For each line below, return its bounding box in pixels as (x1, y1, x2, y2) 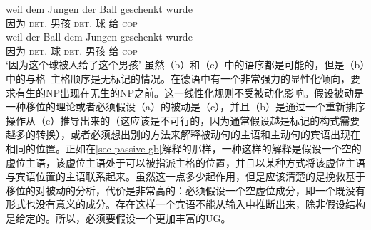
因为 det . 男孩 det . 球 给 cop (6, 15, 138, 30)
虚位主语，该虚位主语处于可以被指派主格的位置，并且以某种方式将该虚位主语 (6, 155, 365, 169)
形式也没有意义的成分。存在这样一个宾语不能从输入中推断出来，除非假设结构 (6, 197, 365, 211)
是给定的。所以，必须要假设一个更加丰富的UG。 (6, 210, 231, 225)
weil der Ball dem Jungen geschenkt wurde (6, 29, 193, 44)
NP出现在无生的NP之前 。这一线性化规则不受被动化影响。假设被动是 (45, 85, 365, 100)
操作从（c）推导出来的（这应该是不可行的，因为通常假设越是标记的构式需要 (6, 113, 360, 127)
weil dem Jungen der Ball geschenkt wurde (6, 1, 193, 16)
